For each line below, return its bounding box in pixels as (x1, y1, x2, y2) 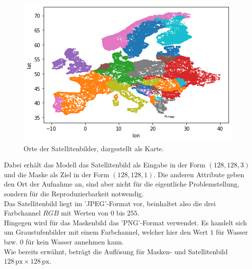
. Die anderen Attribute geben (153, 169, 244, 179)
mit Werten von (61, 208, 109, 218)
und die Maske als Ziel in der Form (4, 169, 109, 179)
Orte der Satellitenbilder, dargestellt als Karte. (24, 143, 164, 153)
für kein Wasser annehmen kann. (25, 236, 124, 246)
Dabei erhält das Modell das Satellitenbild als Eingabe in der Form (4, 160, 205, 170)
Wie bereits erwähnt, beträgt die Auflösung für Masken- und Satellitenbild (4, 246, 228, 256)
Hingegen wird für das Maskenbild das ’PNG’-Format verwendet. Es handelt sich (4, 217, 247, 227)
